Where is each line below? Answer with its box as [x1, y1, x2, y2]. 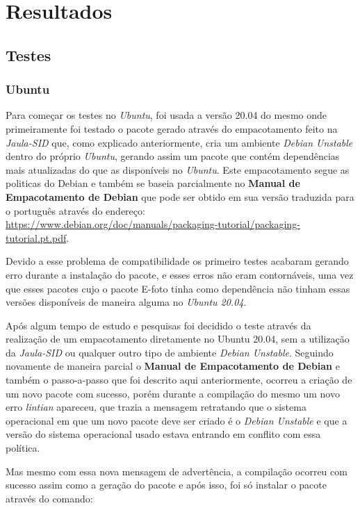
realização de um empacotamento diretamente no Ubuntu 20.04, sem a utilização [6, 331, 350, 346]
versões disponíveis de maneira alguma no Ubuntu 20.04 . [6, 295, 247, 309]
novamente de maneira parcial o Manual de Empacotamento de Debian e [6, 359, 340, 373]
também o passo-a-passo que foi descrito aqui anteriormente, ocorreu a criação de [6, 372, 352, 387]
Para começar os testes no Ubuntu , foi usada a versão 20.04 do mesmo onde [6, 108, 327, 122]
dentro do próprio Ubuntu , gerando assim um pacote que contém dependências [6, 149, 340, 163]
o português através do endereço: [6, 203, 145, 218]
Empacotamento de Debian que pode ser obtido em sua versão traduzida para [6, 189, 354, 204]
